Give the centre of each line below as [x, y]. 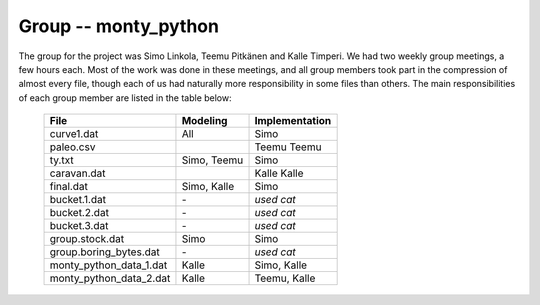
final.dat [69, 187]
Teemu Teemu [288, 147]
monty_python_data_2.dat [110, 278]
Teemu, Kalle [285, 278]
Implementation [293, 121]
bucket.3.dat [79, 226]
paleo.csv [72, 147]
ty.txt [61, 160]
